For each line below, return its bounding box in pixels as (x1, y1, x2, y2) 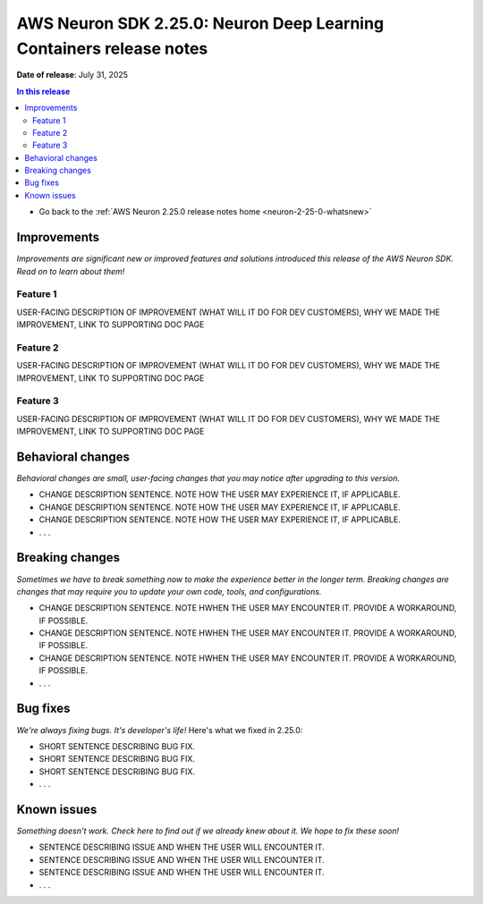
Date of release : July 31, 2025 (16, 70, 129, 80)
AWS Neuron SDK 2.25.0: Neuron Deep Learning (16, 13, 385, 33)
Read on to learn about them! (16, 266, 125, 276)
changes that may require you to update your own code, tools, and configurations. (16, 586, 322, 596)
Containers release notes (16, 38, 208, 58)
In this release (16, 86, 71, 97)
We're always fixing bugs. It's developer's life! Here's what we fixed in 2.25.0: (16, 724, 303, 735)
